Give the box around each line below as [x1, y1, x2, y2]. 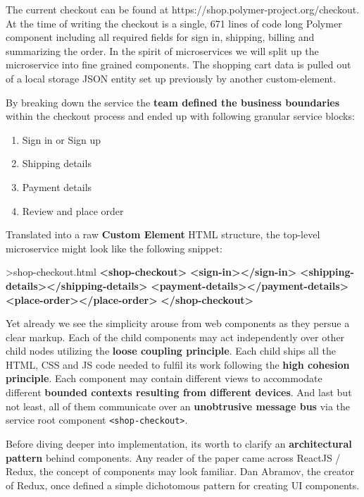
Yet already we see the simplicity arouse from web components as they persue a [6, 316, 350, 331]
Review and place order [22, 203, 124, 218]
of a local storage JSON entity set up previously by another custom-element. [6, 70, 337, 85]
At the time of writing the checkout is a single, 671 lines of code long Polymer [6, 16, 342, 30]
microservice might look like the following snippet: [6, 240, 222, 255]
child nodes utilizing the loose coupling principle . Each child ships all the [6, 343, 336, 358]
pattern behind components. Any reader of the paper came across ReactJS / [6, 450, 341, 465]
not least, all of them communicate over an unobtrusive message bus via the [6, 398, 351, 413]
